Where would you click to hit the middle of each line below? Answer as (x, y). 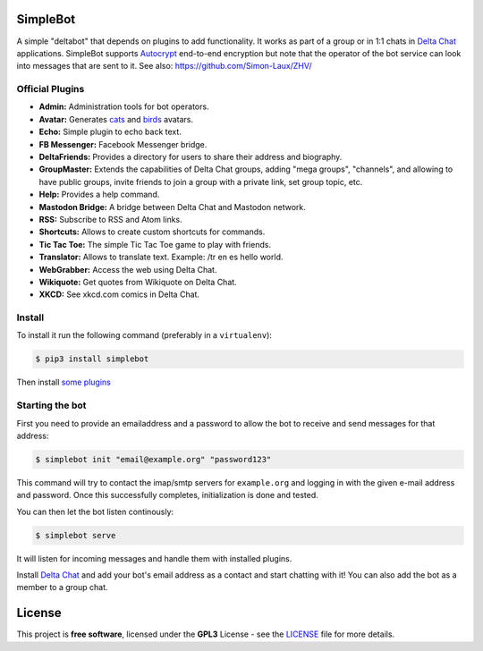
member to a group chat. (62, 588)
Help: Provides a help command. (99, 194)
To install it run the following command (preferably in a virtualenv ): (144, 335)
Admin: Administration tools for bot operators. (124, 106)
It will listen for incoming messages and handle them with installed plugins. (154, 558)
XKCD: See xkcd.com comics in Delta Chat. (119, 294)
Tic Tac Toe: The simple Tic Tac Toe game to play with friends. (155, 244)
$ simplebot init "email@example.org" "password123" (153, 459)
